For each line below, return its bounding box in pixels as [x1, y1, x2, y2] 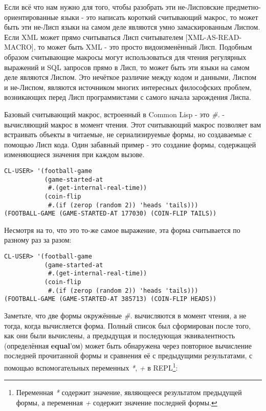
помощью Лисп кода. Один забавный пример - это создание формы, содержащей [4, 139, 256, 149]
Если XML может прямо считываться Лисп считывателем [4, 31, 184, 42]
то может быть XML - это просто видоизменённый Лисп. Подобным [38, 41, 252, 52]
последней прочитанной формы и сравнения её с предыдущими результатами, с [4, 350, 253, 361]
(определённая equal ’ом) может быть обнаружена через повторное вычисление [4, 340, 252, 351]
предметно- [226, 2, 261, 12]
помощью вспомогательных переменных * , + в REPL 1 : [4, 360, 178, 373]
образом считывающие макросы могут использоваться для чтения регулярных [4, 51, 247, 62]
